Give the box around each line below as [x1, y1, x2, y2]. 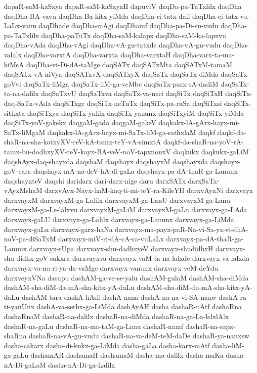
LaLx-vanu [4, 20, 37, 31]
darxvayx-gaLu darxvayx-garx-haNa [4, 224, 113, 234]
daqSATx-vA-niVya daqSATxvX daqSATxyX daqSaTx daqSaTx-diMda [4, 69, 219, 79]
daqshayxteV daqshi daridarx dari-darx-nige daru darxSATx [4, 175, 186, 186]
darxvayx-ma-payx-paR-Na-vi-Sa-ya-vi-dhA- [115, 224, 249, 234]
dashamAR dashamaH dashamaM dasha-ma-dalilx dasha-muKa [30, 350, 224, 360]
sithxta [4, 107, 25, 118]
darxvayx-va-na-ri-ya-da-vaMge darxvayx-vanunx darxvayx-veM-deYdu [4, 263, 218, 273]
